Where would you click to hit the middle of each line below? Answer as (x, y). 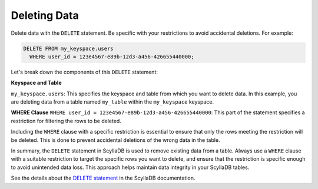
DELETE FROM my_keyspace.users (69, 48)
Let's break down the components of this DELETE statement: (85, 72)
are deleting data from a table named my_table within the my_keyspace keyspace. (112, 102)
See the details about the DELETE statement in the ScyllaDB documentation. (103, 178)
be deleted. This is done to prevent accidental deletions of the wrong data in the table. (115, 140)
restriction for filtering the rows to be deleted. (66, 121)
